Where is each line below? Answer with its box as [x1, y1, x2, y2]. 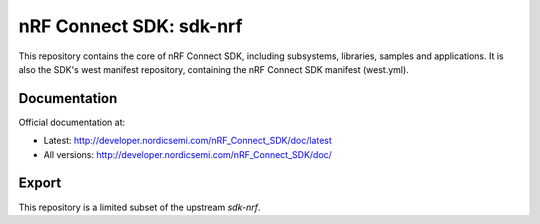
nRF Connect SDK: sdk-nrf [18, 15, 243, 37]
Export [18, 175, 62, 192]
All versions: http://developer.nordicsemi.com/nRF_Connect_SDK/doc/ [43, 148, 332, 160]
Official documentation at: [18, 116, 125, 128]
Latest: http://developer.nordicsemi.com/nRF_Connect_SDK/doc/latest [43, 135, 332, 147]
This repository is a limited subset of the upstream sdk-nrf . [18, 201, 261, 213]
